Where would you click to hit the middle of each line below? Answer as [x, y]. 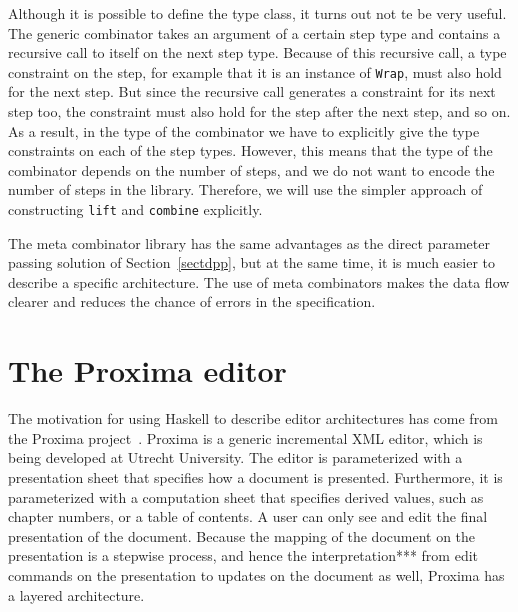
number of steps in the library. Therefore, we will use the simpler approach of [245, 189]
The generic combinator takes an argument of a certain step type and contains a [254, 32]
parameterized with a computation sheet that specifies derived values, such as [246, 496]
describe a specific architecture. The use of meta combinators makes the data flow [259, 281]
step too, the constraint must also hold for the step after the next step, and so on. [259, 111]
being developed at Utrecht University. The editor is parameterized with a [235, 457]
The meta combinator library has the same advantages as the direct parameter [249, 242]
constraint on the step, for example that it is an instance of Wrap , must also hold [255, 71]
